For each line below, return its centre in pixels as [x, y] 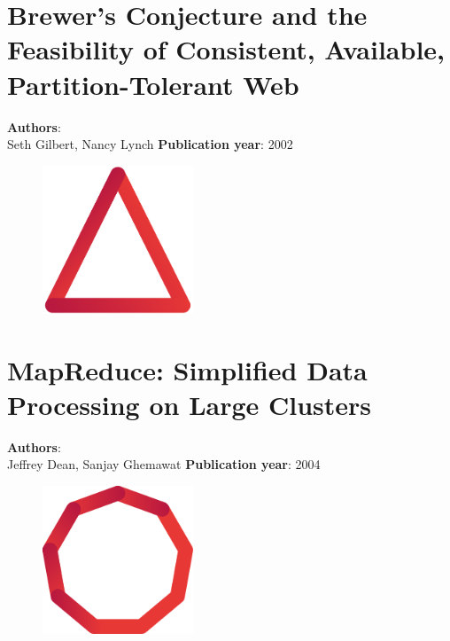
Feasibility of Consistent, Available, [226, 49]
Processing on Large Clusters [190, 404]
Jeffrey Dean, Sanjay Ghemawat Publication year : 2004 [164, 464]
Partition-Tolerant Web [153, 84]
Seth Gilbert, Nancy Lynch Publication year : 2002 [150, 144]
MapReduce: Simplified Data [187, 369]
